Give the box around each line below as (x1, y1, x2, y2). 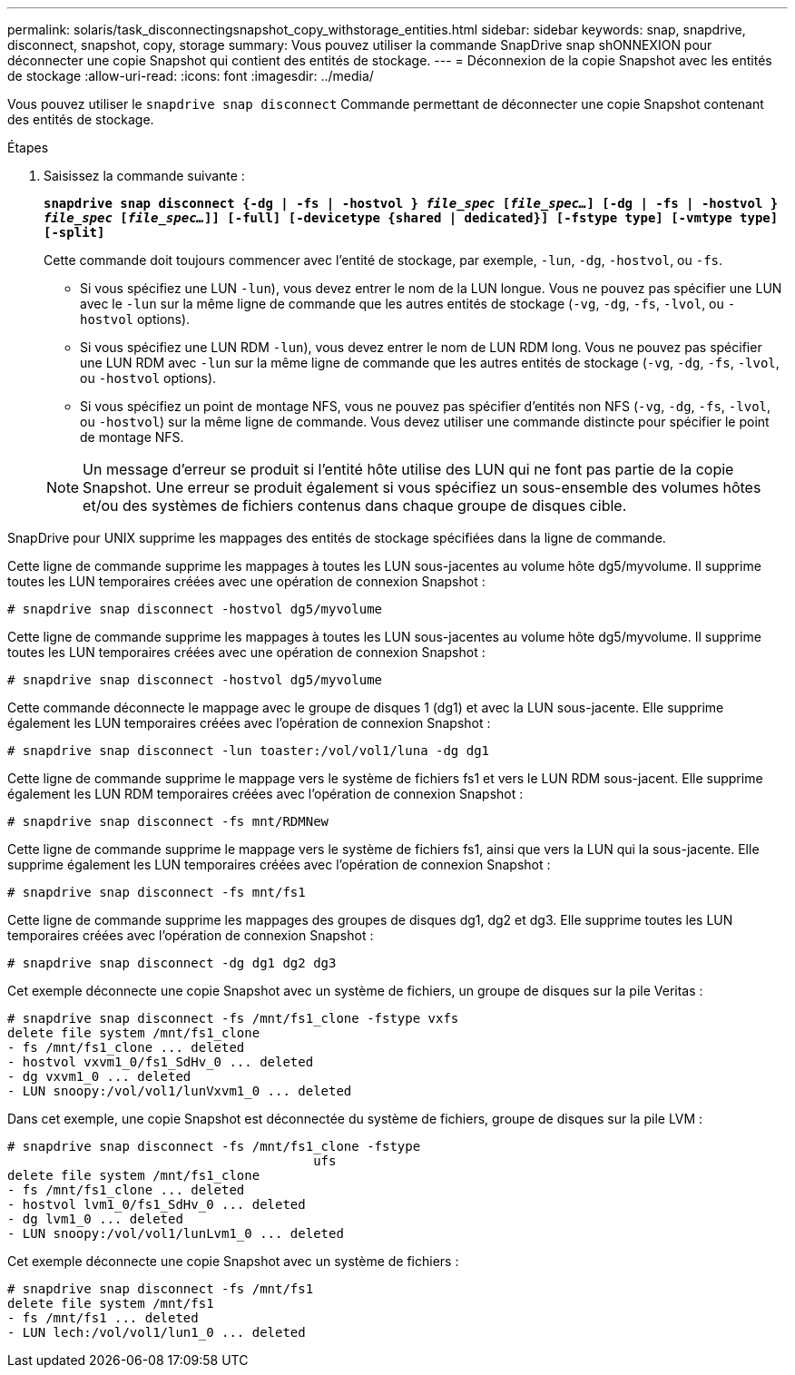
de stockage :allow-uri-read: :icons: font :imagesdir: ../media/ (7, 68, 374, 83)
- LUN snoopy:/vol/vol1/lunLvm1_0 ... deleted (7, 1226, 344, 1241)
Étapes (7, 140, 49, 155)
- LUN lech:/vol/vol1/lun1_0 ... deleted (7, 1325, 306, 1340)
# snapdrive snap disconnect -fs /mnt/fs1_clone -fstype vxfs (7, 1011, 459, 1026)
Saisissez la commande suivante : (44, 168, 245, 183)
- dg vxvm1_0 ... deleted (7, 1069, 191, 1084)
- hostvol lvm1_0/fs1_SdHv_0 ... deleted (7, 1197, 306, 1212)
